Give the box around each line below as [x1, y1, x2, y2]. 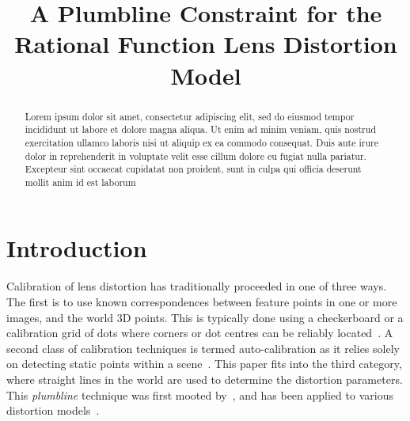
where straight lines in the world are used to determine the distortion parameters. [6, 370, 403, 387]
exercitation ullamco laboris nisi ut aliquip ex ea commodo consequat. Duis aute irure [25, 135, 378, 149]
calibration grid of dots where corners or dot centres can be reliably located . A [6, 324, 393, 341]
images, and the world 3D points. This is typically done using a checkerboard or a [6, 309, 404, 325]
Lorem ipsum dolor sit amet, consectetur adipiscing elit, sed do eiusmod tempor [25, 109, 355, 123]
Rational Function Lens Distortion [14, 28, 397, 60]
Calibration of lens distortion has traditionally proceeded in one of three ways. [6, 278, 387, 294]
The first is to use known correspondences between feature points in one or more [6, 294, 397, 310]
